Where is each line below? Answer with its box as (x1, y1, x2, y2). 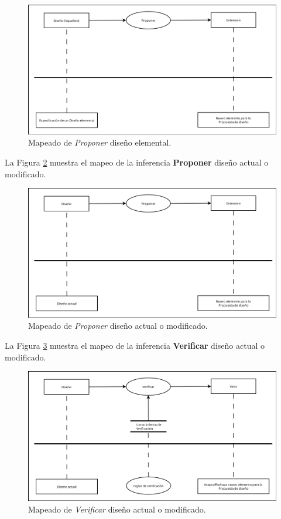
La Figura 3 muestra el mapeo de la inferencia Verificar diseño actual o (5, 339, 265, 351)
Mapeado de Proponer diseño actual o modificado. (28, 319, 208, 332)
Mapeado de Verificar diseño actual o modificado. (28, 503, 206, 515)
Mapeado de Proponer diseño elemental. (28, 136, 172, 149)
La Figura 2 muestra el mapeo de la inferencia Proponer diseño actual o (5, 156, 269, 168)
